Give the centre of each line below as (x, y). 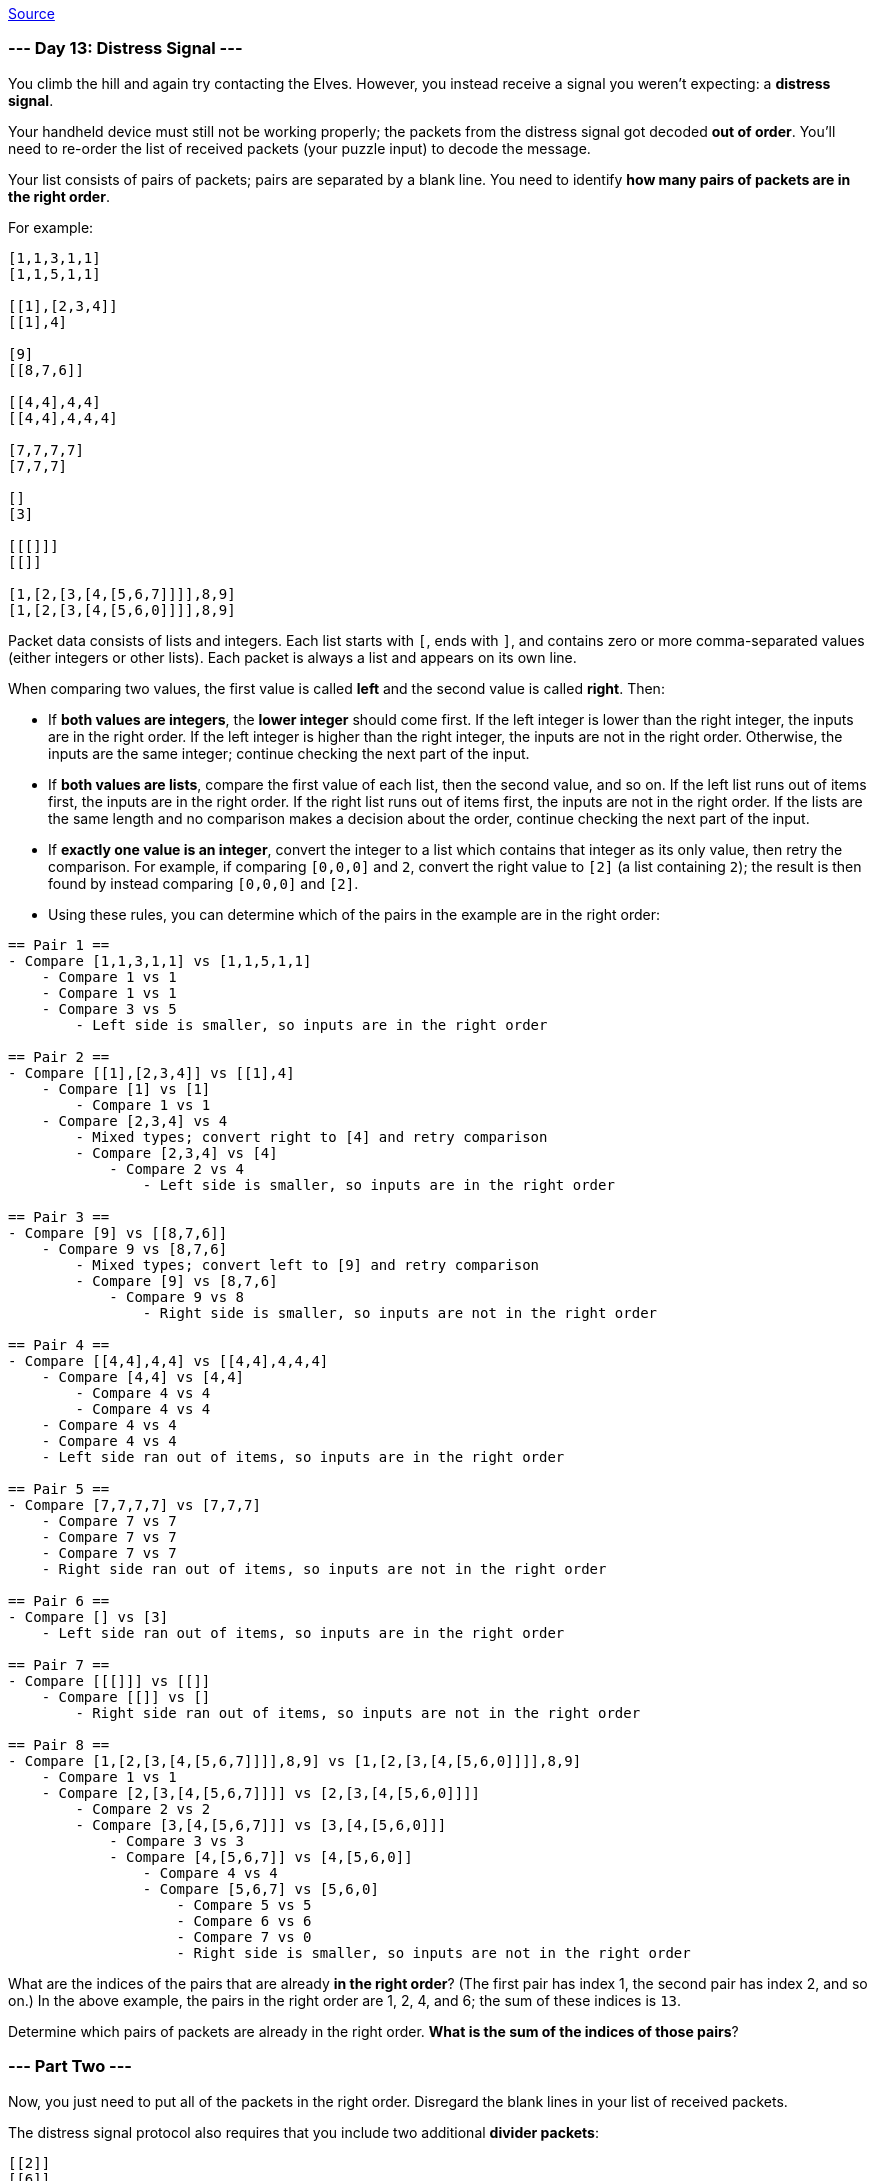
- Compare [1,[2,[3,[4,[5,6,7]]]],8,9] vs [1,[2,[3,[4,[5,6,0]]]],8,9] (295, 1760)
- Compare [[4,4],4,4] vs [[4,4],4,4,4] (168, 1360)
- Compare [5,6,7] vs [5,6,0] (260, 1888)
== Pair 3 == (59, 1216)
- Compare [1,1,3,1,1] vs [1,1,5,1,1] (160, 960)
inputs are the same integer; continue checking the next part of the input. (289, 753)
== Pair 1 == (59, 944)
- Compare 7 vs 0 (244, 1936)
